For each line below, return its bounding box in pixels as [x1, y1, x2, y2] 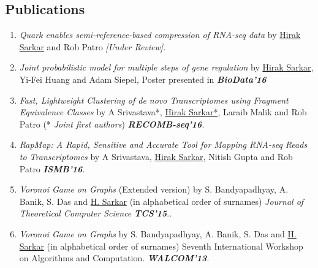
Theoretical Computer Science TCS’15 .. [19, 207, 172, 220]
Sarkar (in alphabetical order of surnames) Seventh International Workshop [19, 239, 303, 252]
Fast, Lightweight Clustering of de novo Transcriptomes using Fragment [19, 93, 289, 106]
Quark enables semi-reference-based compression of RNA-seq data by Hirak [19, 28, 301, 41]
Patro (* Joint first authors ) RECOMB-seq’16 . [19, 117, 205, 130]
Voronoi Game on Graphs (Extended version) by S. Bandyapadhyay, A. [19, 183, 289, 196]
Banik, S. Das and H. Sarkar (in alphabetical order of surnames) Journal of [19, 194, 304, 207]
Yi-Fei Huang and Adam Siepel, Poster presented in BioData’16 [19, 72, 267, 85]
